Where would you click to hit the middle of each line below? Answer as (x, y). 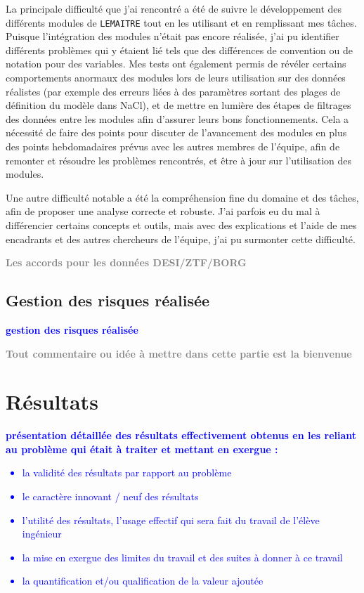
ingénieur (42, 534)
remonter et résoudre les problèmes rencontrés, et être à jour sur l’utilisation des (179, 160)
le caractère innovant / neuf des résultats (110, 496)
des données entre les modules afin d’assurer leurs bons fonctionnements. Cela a (177, 118)
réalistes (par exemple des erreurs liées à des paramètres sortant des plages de (173, 91)
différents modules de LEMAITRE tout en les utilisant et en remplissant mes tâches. (181, 22)
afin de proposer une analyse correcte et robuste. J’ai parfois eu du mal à (163, 211)
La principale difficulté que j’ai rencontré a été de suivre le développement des (174, 8)
